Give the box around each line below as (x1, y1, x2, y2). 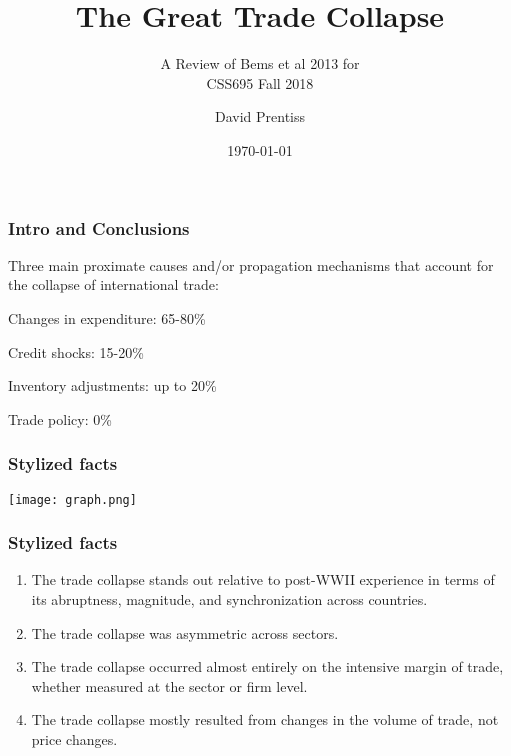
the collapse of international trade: (8, 274, 219, 295)
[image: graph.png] (8, 492, 137, 507)
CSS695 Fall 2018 (206, 72, 314, 93)
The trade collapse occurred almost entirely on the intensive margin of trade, (31, 656, 504, 677)
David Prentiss (214, 106, 306, 127)
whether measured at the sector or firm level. (31, 675, 308, 696)
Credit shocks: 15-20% (8, 341, 144, 362)
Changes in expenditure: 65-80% (8, 307, 206, 328)
